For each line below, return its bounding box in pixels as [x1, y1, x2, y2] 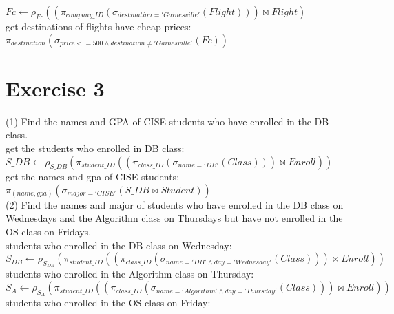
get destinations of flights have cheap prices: [6, 19, 191, 33]
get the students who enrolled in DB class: [6, 140, 185, 155]
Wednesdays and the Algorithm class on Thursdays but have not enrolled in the [6, 211, 343, 225]
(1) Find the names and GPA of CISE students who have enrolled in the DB [6, 114, 329, 128]
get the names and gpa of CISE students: [6, 169, 180, 184]
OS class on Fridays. [6, 224, 92, 239]
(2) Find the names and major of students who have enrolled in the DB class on [6, 197, 344, 211]
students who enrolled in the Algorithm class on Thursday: [6, 266, 254, 281]
